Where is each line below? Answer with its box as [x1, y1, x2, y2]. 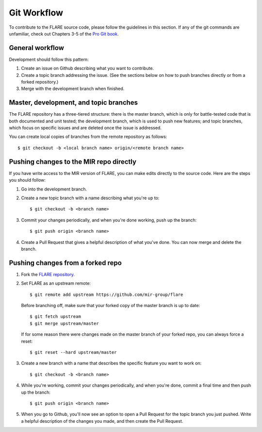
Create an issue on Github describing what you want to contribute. [21, 66, 154, 71]
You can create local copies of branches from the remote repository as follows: [9, 134, 167, 139]
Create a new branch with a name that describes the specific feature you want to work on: [21, 360, 202, 366]
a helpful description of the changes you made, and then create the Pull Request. [21, 418, 183, 424]
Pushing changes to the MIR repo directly [9, 157, 137, 166]
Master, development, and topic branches [9, 99, 138, 107]
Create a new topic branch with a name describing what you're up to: [21, 195, 160, 201]
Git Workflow [9, 7, 63, 18]
